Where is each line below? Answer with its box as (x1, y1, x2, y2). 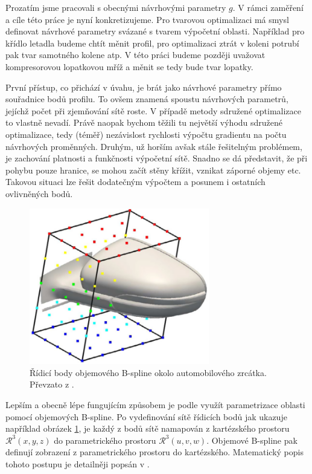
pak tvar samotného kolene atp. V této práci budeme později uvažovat (5, 48, 266, 61)
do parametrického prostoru (54, 433, 156, 446)
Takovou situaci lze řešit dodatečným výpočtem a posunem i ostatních (5, 175, 266, 188)
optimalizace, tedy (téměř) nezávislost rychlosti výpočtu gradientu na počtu (5, 128, 287, 140)
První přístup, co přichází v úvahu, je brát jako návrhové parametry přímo (5, 80, 282, 93)
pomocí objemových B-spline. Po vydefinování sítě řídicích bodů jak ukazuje (5, 410, 287, 423)
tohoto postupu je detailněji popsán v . (5, 457, 150, 470)
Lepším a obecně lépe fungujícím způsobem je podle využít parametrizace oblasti (5, 398, 305, 411)
